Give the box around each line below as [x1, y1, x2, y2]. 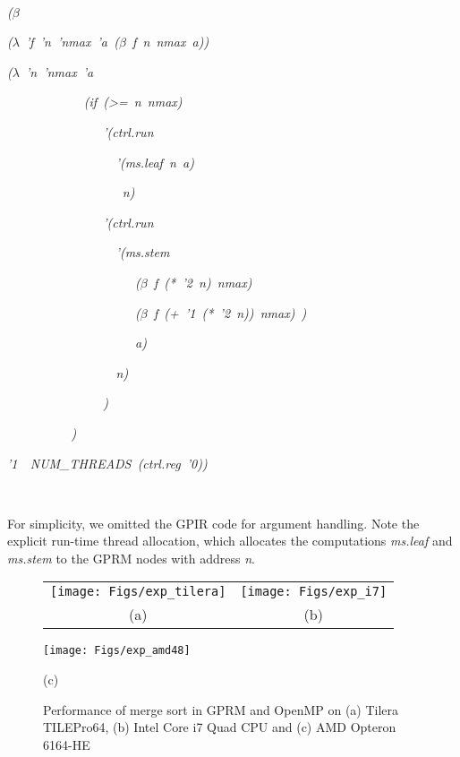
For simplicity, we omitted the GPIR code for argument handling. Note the [7, 513, 420, 532]
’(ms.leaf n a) [115, 152, 194, 171]
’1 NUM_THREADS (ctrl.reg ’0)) [7, 453, 208, 472]
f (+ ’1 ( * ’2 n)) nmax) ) [153, 303, 307, 322]
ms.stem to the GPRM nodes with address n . [7, 548, 255, 567]
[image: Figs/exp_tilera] [50, 584, 226, 599]
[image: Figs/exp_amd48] [43, 644, 191, 658]
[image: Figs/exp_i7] [240, 584, 388, 599]
